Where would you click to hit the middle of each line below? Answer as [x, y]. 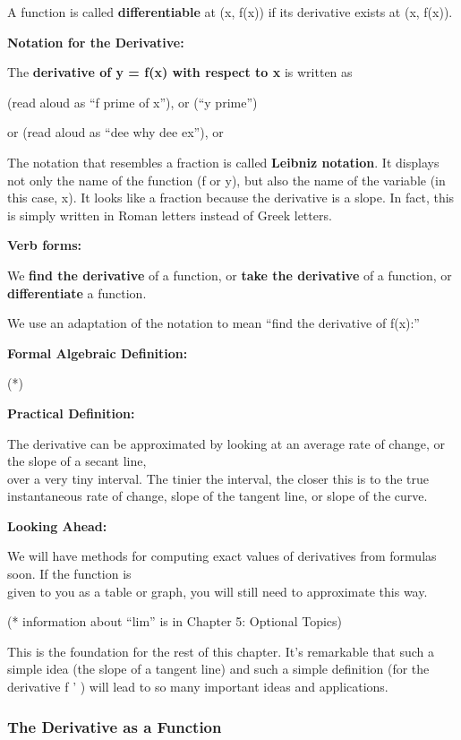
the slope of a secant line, [77, 461]
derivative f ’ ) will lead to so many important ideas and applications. [198, 687]
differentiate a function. [77, 293]
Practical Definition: [71, 413]
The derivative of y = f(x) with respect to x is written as [180, 72]
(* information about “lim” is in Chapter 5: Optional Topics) [175, 621]
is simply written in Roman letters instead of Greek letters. [170, 215]
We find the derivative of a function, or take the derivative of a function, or [230, 275]
